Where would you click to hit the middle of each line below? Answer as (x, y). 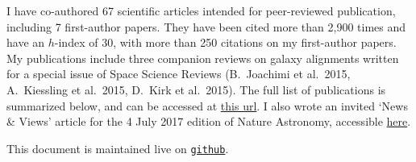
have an (26, 42)
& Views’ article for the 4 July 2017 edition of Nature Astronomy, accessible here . (209, 121)
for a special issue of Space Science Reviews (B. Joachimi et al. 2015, (179, 74)
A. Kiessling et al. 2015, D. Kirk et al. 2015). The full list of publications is (196, 89)
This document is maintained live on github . (118, 148)
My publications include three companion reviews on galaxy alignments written (203, 58)
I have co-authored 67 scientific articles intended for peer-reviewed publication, (201, 10)
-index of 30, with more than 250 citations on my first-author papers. (225, 42)
